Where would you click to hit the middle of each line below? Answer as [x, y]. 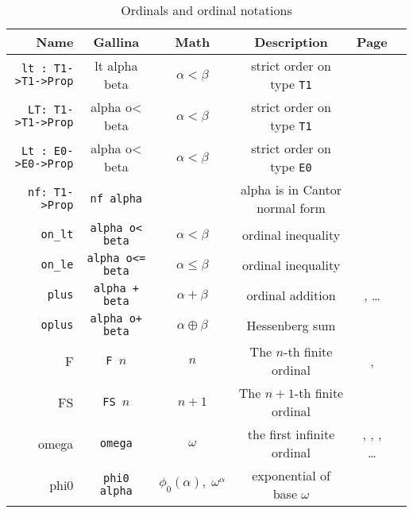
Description [291, 42]
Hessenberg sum [291, 325]
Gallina [116, 42]
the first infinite [291, 434]
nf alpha [116, 199]
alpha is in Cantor [291, 189]
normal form [291, 208]
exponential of [291, 475]
